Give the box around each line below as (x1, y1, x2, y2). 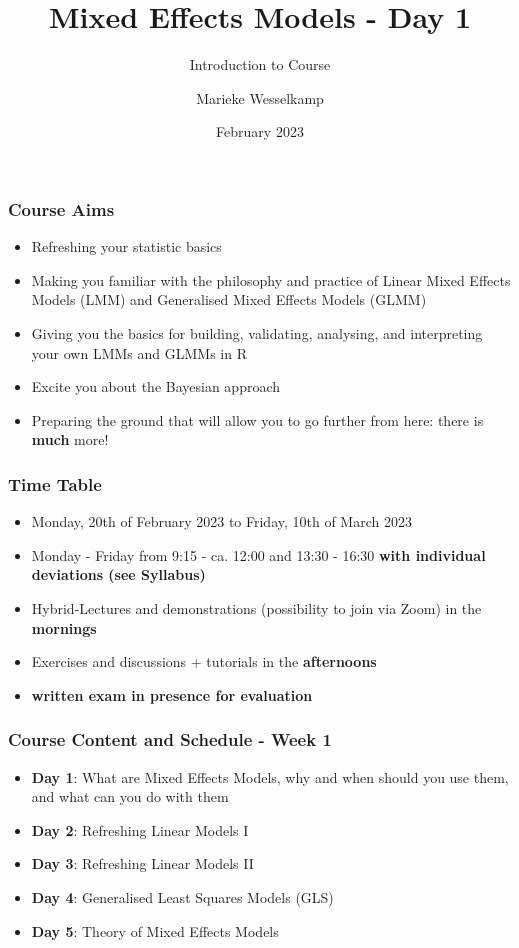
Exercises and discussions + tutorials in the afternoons (31, 651, 377, 672)
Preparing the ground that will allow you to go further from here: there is (31, 409, 484, 430)
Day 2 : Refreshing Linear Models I (31, 819, 249, 840)
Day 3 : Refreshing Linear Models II (31, 853, 254, 874)
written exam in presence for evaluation (31, 684, 313, 705)
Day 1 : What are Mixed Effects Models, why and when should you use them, (31, 766, 509, 787)
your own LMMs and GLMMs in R (31, 342, 247, 363)
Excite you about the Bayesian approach (31, 376, 281, 397)
